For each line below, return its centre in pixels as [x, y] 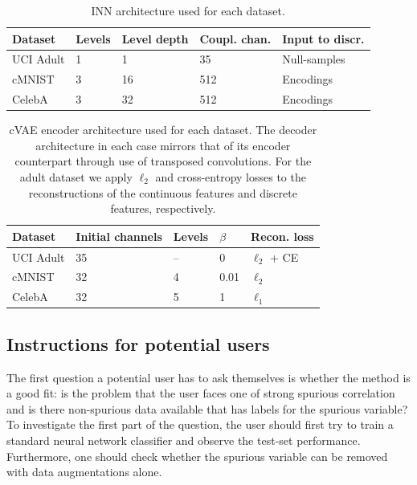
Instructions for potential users [138, 343]
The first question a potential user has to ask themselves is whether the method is [208, 377]
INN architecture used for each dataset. [188, 10]
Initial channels [119, 236]
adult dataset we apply [76, 177]
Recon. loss [282, 236]
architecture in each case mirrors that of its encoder [163, 145]
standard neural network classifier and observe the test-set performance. [184, 440]
